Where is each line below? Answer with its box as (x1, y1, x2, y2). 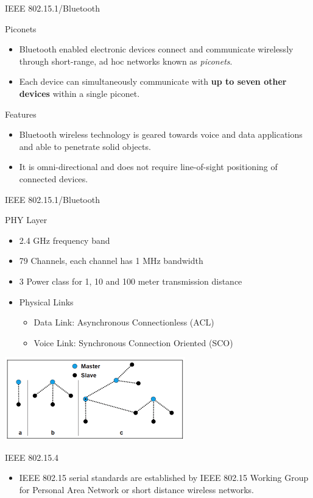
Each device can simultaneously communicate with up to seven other (19, 75, 287, 88)
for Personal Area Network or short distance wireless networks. (19, 483, 254, 496)
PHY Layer (5, 213, 47, 226)
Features (5, 107, 37, 120)
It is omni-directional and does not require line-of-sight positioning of (19, 160, 278, 173)
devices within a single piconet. (19, 87, 140, 99)
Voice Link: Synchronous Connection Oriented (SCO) (33, 336, 233, 349)
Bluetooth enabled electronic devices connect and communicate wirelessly (19, 43, 294, 55)
